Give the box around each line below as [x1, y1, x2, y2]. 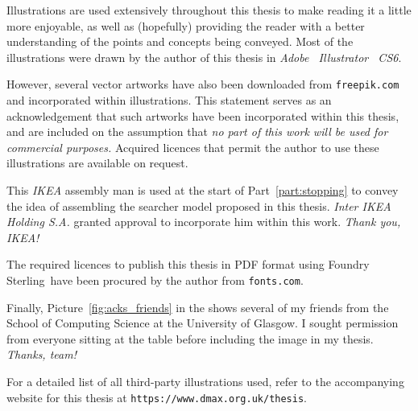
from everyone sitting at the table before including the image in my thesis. [6, 330, 374, 347]
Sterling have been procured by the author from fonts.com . [6, 271, 304, 288]
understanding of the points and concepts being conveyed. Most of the [6, 33, 354, 50]
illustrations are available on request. [6, 154, 188, 171]
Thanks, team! [6, 346, 77, 363]
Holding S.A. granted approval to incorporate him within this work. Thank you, [6, 213, 401, 230]
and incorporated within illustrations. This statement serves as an [6, 92, 332, 109]
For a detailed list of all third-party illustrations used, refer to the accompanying [6, 373, 404, 389]
